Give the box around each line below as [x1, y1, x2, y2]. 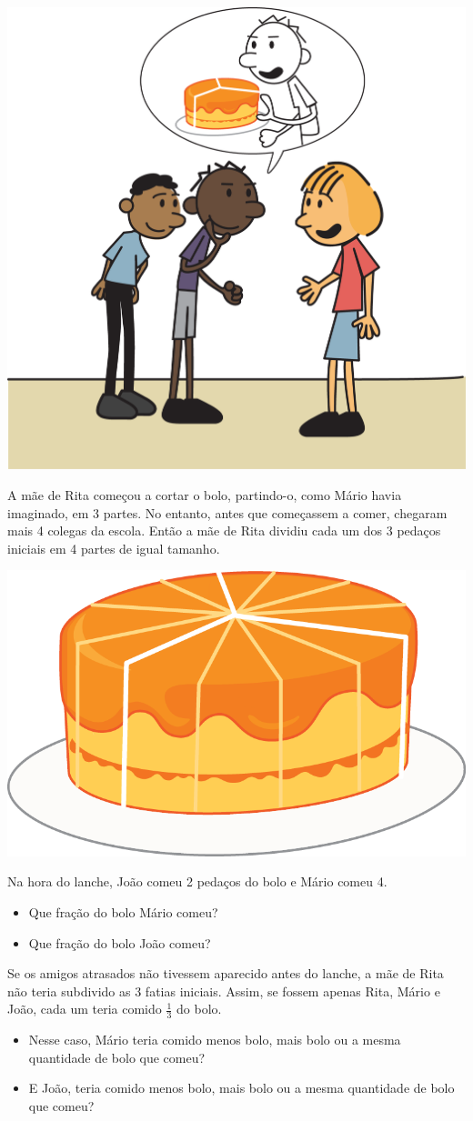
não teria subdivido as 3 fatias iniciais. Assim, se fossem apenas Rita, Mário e [7, 981, 440, 1000]
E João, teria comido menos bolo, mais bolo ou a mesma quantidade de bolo [28, 1078, 455, 1097]
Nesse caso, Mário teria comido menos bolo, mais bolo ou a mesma [28, 1030, 401, 1049]
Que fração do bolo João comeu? [28, 933, 211, 952]
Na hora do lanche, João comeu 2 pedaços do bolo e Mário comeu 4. [7, 872, 387, 891]
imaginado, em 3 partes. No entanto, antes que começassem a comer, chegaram [7, 503, 448, 522]
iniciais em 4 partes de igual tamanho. [7, 538, 220, 557]
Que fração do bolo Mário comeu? [28, 903, 218, 922]
